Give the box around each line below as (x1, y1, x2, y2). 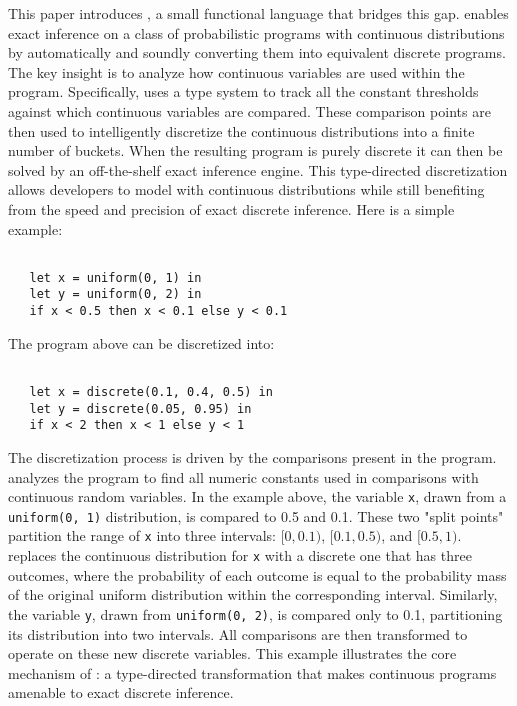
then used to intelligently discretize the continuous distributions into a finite (8, 120, 475, 141)
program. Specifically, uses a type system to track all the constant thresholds (8, 81, 479, 102)
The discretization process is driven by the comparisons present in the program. (8, 446, 497, 467)
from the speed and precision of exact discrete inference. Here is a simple (8, 198, 455, 219)
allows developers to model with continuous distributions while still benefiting (8, 179, 485, 200)
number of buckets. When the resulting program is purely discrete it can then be (8, 140, 503, 161)
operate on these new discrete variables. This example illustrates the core (8, 643, 457, 664)
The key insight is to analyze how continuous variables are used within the (8, 61, 465, 82)
